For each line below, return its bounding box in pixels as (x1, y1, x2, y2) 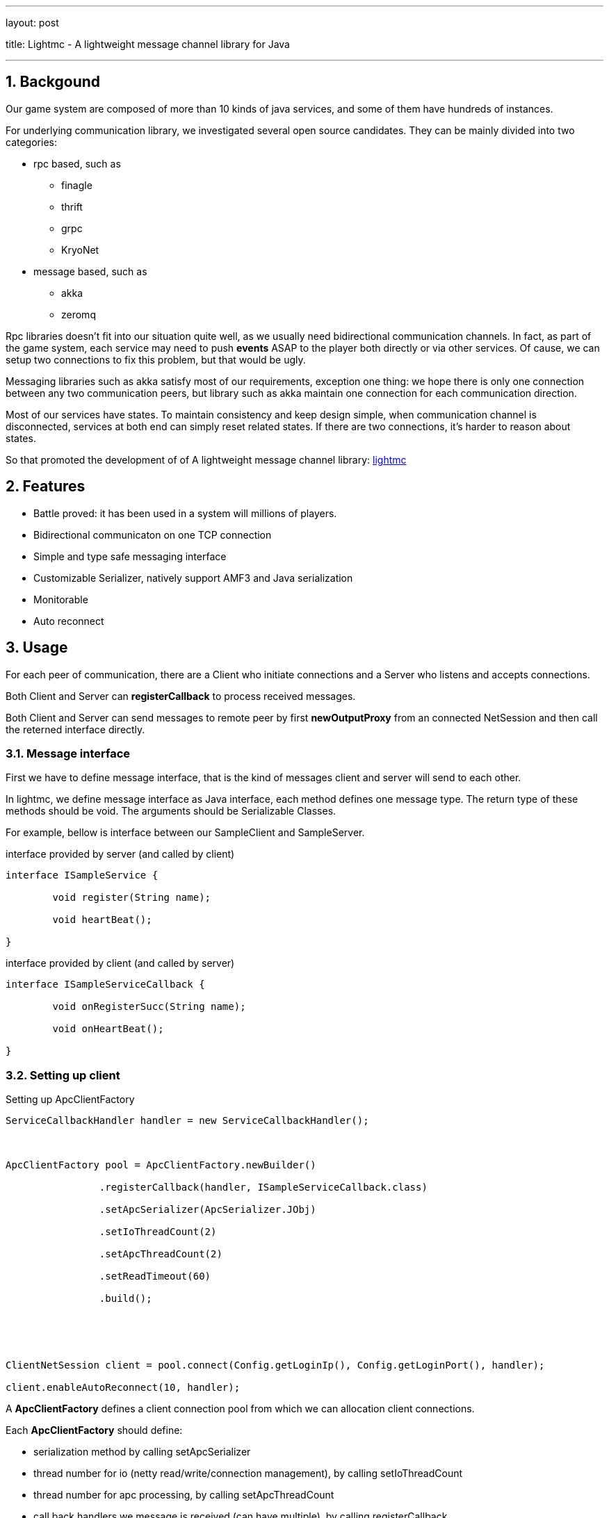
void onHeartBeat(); (52, 1023, 164, 1035)
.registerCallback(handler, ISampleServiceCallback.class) (99, 1182, 428, 1193)
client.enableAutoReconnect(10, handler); (6, 1382, 241, 1394)
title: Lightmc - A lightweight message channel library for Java (6, 38, 290, 50)
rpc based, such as (33, 157, 121, 170)
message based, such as (33, 265, 147, 277)
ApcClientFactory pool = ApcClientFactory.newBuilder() (6, 1159, 316, 1171)
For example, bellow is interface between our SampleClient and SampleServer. (6, 826, 365, 839)
